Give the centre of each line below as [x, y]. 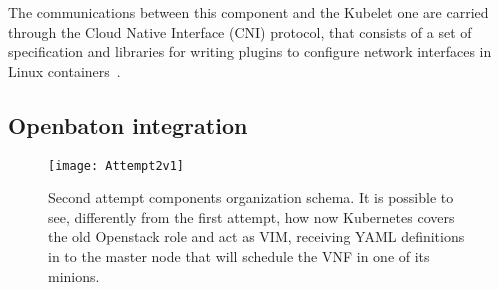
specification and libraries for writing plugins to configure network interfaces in [250, 51]
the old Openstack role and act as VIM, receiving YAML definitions [256, 236]
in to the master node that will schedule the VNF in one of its [239, 256]
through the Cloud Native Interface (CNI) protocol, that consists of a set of [240, 31]
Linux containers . [64, 70]
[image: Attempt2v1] [116, 165]
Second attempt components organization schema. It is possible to [251, 197]
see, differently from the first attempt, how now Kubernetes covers [251, 216]
